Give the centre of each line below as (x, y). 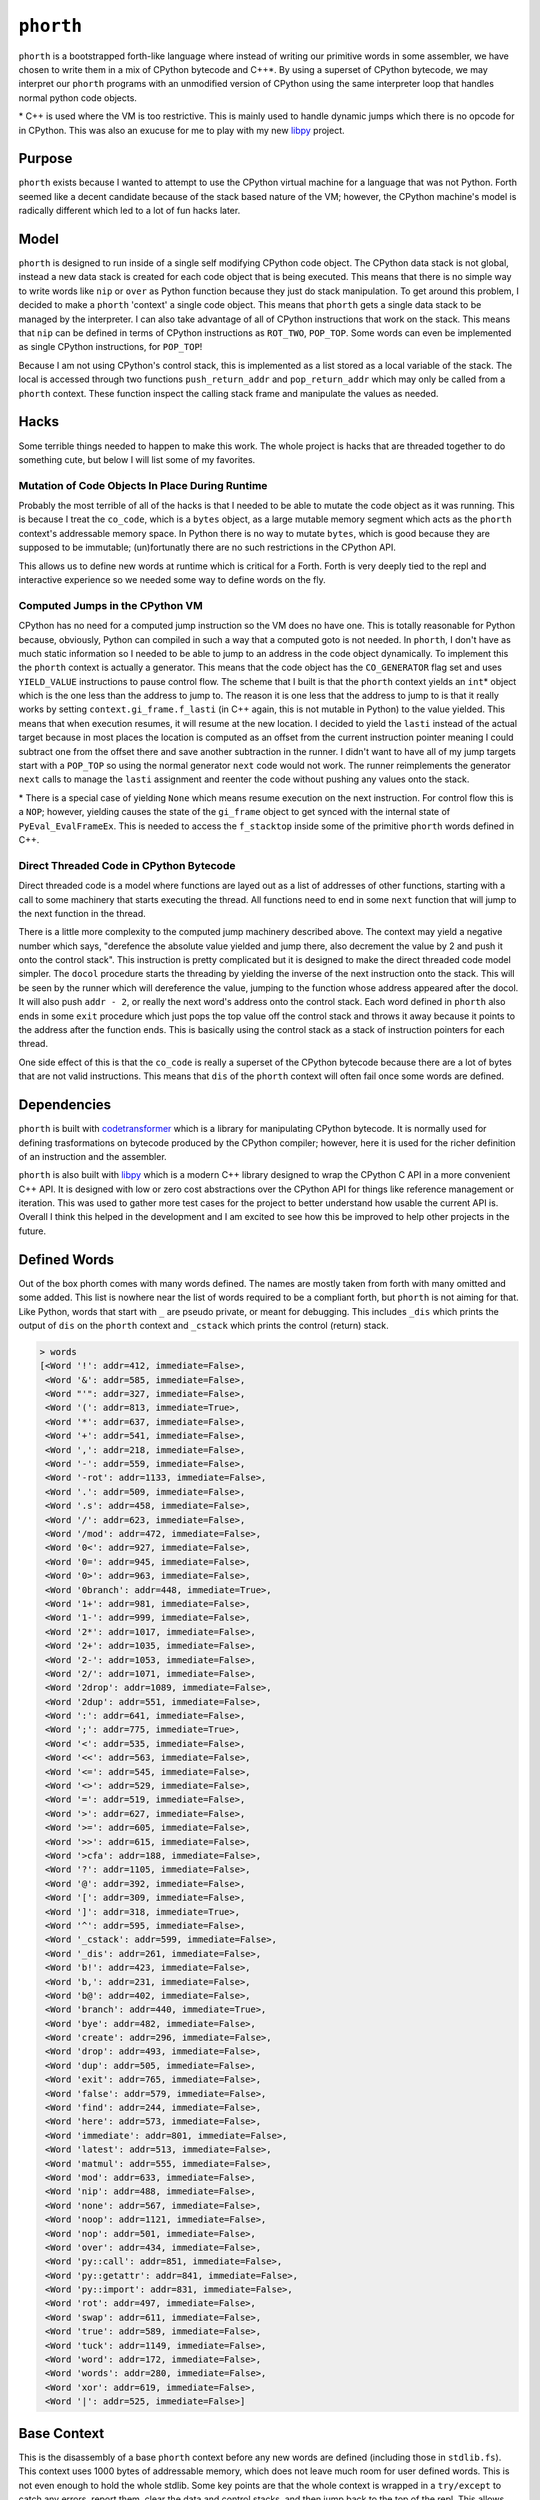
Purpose (45, 158)
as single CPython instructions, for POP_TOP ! (110, 347)
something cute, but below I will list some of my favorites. (137, 459)
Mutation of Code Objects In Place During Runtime (143, 485)
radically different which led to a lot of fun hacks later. (129, 211)
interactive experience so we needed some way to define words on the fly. (172, 579)
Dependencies (65, 1105)
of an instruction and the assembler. (92, 1156)
